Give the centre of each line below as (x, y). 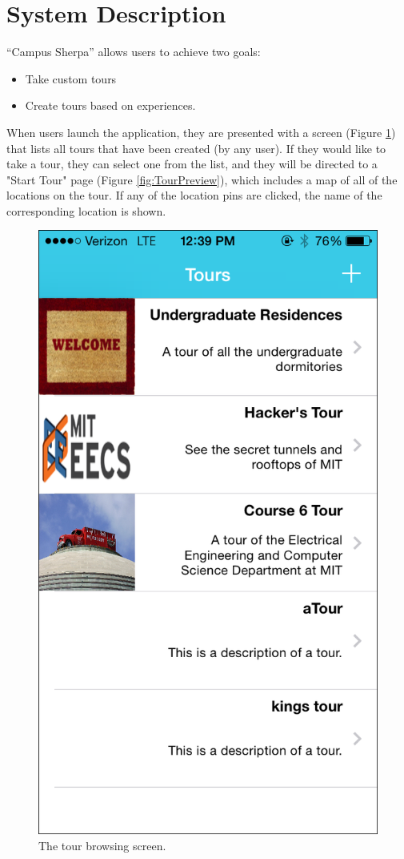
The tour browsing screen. (102, 845)
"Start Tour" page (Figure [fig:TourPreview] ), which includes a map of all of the (202, 179)
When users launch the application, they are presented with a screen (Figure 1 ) (201, 132)
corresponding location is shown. (86, 210)
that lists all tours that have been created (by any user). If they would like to (196, 148)
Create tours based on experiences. (110, 105)
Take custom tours (71, 78)
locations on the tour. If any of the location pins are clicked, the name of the (194, 195)
